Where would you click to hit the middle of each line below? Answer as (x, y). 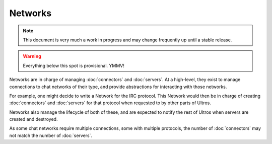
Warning (32, 56)
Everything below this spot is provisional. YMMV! (74, 65)
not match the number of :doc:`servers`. (51, 135)
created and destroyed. (33, 119)
